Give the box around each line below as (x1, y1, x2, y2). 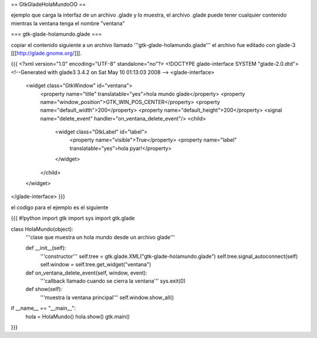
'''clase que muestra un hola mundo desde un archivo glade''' (25, 233, 176, 240)
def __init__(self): (25, 245, 66, 252)
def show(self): (25, 286, 63, 293)
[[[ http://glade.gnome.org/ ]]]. (11, 49, 82, 56)
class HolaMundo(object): (11, 225, 73, 232)
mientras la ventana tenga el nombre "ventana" (11, 19, 126, 26)
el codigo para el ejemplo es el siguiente (11, 203, 109, 211)
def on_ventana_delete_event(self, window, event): (25, 269, 147, 276)
